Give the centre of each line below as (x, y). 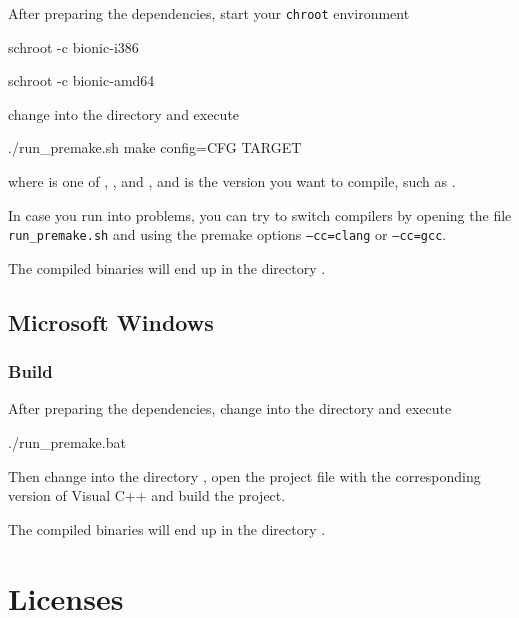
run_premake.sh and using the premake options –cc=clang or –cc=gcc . (227, 234)
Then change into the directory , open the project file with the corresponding (244, 475)
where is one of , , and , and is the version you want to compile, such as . (232, 181)
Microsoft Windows (111, 321)
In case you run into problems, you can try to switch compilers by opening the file (260, 214)
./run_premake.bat (67, 442)
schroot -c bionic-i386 (73, 46)
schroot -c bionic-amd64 (81, 80)
